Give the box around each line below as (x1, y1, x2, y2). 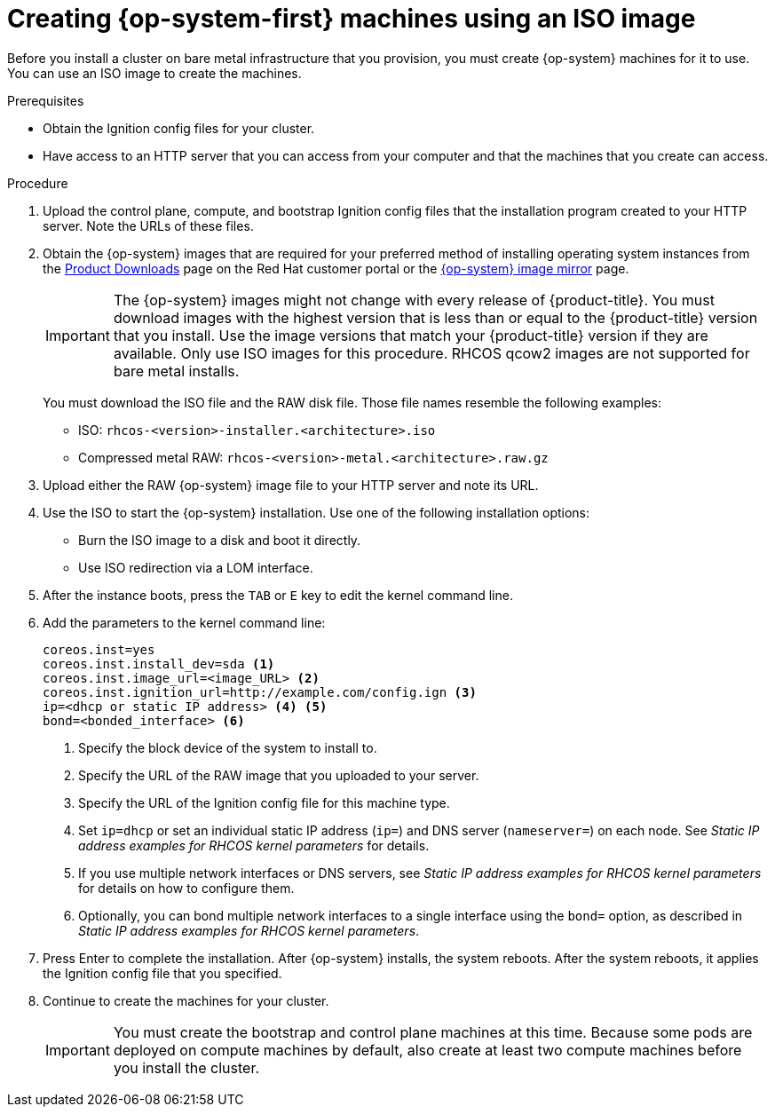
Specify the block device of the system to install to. (78, 739, 377, 755)
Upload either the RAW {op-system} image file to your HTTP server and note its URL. (43, 477, 539, 493)
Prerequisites (7, 92, 84, 108)
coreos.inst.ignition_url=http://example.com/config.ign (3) (43, 684, 477, 699)
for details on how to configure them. (78, 880, 295, 896)
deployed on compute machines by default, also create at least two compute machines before (113, 1040, 742, 1059)
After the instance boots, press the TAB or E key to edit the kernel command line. (43, 587, 513, 603)
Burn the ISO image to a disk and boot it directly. (78, 532, 361, 548)
